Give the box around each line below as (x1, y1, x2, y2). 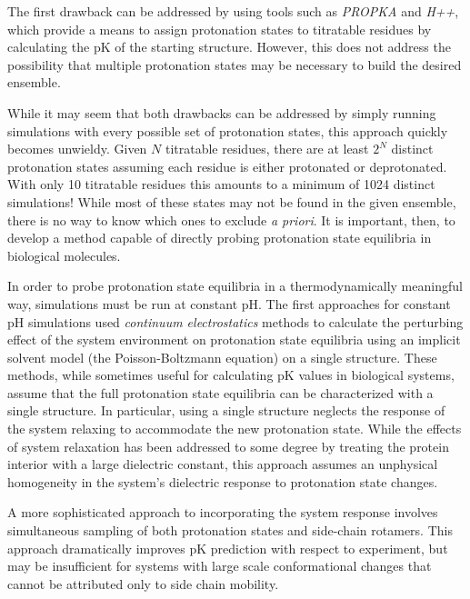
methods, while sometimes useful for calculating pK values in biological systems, (7, 365, 455, 384)
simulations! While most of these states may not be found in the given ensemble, (7, 192, 456, 211)
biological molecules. (7, 245, 121, 265)
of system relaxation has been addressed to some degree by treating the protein (7, 436, 449, 455)
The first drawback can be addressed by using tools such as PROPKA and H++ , (7, 2, 459, 20)
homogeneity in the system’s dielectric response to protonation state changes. (7, 472, 438, 491)
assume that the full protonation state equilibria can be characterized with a (7, 383, 434, 402)
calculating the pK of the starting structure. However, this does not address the (7, 37, 451, 56)
